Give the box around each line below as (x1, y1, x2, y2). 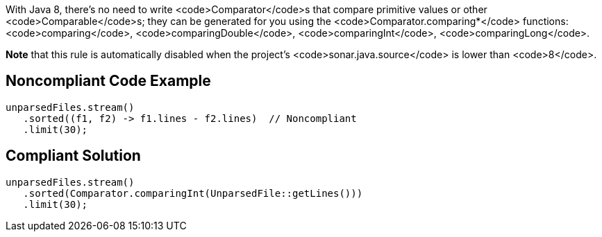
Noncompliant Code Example (6, 72, 211, 90)
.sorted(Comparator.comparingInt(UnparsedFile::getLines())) (23, 187, 363, 199)
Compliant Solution (6, 147, 141, 165)
